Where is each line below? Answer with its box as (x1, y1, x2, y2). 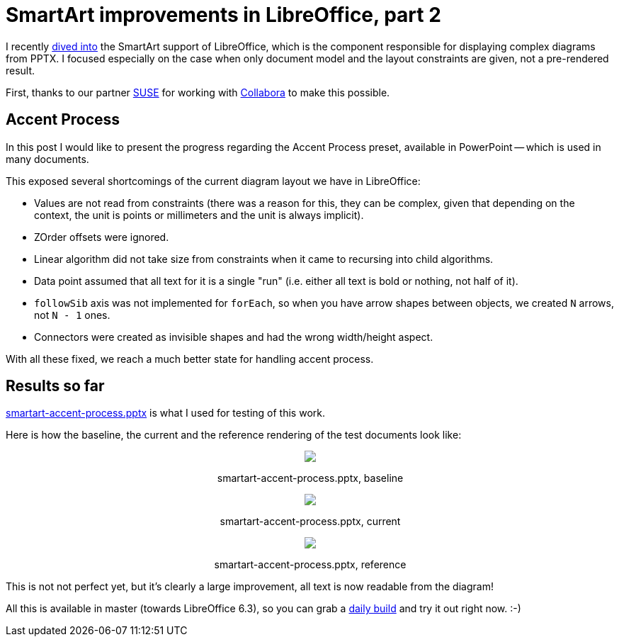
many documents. (6, 152, 89, 165)
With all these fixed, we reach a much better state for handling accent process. (6, 352, 374, 365)
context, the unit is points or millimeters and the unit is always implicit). (34, 208, 364, 221)
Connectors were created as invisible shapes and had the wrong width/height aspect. (34, 330, 433, 343)
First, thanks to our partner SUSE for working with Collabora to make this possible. (6, 86, 390, 98)
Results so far (6, 377, 105, 395)
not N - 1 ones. (34, 308, 110, 321)
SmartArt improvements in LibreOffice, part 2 (6, 3, 441, 27)
